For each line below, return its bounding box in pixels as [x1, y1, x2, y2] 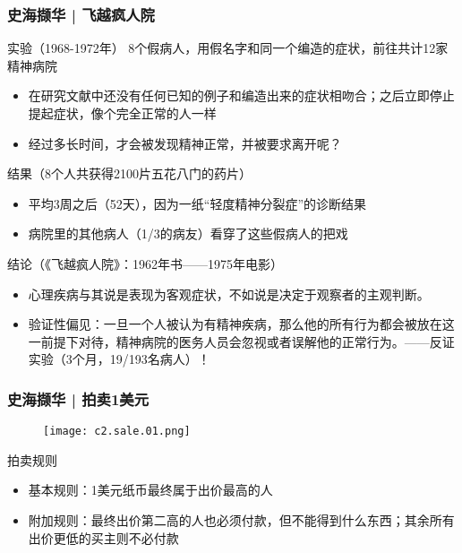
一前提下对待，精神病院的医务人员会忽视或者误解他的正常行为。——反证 [28, 332, 455, 350]
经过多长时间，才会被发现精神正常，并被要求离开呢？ [28, 134, 342, 152]
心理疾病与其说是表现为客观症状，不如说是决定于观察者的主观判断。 [28, 284, 430, 303]
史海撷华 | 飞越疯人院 [7, 3, 155, 25]
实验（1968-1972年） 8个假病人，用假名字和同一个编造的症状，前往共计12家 [7, 39, 449, 57]
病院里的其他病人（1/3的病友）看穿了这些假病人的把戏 [28, 224, 348, 243]
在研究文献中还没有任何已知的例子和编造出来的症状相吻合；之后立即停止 [28, 86, 455, 105]
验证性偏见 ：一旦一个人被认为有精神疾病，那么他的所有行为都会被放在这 [28, 315, 455, 333]
